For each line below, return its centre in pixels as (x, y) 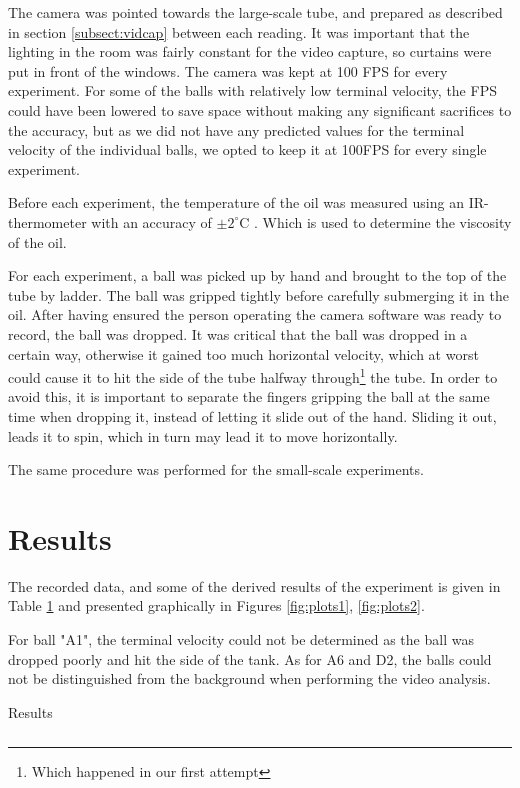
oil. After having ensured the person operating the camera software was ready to (255, 314)
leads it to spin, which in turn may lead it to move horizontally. (203, 435)
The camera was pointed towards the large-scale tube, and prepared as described (255, 12)
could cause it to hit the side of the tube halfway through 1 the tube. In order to (253, 375)
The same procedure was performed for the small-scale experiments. (216, 469)
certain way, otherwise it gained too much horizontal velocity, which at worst (243, 353)
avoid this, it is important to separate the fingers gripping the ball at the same (249, 396)
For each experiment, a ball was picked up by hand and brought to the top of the (257, 275)
